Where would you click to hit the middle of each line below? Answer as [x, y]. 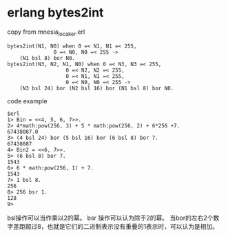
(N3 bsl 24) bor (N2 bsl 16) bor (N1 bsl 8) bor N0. [97, 88]
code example [27, 101]
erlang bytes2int [55, 13]
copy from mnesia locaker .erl [46, 32]
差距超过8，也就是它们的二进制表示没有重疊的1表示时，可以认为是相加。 [116, 226]
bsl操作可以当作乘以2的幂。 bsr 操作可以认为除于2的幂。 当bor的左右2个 [110, 218]
